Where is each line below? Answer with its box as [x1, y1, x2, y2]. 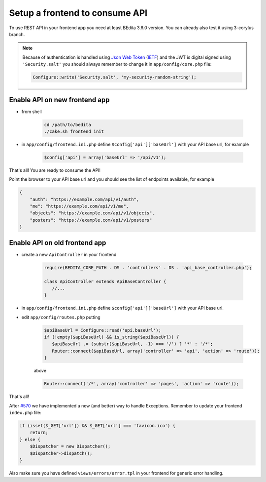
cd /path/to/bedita [44, 121, 91, 127]
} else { [19, 437, 41, 442]
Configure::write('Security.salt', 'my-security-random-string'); [33, 75, 197, 80]
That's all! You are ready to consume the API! [9, 167, 101, 173]
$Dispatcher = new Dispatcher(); [30, 443, 111, 449]
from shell [21, 109, 42, 115]
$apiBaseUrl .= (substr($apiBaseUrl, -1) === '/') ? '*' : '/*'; [52, 341, 213, 347]
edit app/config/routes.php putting [21, 314, 100, 320]
